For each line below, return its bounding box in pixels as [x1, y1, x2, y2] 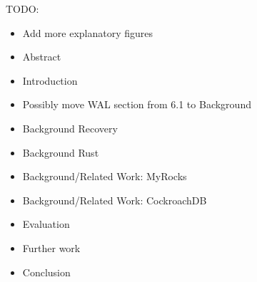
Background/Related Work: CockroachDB [22, 192, 207, 207]
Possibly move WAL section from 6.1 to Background [22, 97, 251, 112]
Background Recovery [22, 120, 118, 135]
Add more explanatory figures [22, 25, 153, 40]
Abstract [22, 49, 61, 64]
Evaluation [22, 216, 70, 231]
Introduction [22, 73, 78, 88]
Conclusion [22, 264, 71, 279]
